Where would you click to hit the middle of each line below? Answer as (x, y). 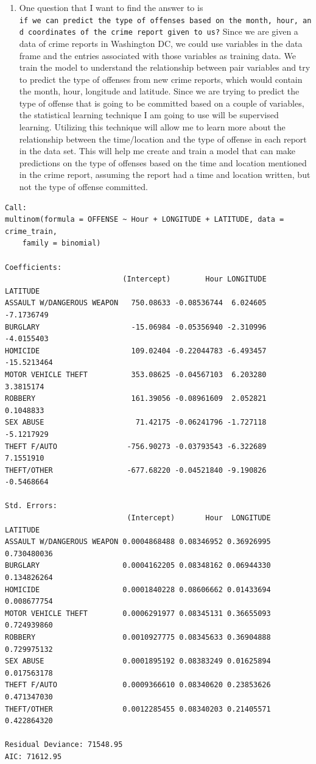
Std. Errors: (31, 506)
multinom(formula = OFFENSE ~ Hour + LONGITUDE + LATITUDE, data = (145, 220)
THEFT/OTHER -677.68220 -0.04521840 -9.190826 (136, 470)
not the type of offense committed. (84, 187)
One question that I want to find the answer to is (111, 7)
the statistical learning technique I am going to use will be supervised (149, 115)
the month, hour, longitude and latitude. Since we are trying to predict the (159, 91)
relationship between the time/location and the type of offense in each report (163, 139)
